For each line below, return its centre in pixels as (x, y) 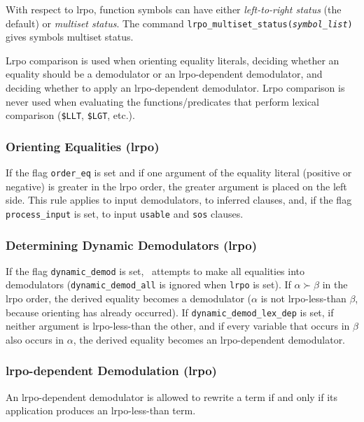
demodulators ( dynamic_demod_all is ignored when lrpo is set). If (148, 284)
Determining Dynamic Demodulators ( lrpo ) (131, 245)
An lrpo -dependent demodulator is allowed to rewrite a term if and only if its (172, 396)
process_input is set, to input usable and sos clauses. (125, 213)
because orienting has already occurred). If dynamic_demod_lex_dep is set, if (170, 312)
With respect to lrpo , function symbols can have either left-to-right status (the (174, 9)
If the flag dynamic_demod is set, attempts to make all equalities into (155, 270)
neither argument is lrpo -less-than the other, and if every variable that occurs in (178, 326)
